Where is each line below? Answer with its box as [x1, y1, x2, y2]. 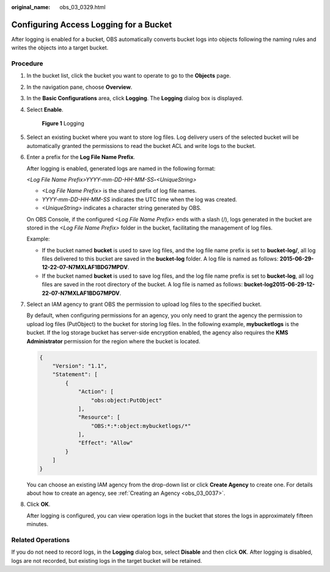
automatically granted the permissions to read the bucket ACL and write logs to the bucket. [26, 142, 256, 149]
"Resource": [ [78, 414, 120, 421]
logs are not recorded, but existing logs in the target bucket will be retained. [11, 557, 202, 564]
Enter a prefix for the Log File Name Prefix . [26, 154, 136, 161]
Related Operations [11, 535, 70, 544]
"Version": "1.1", [52, 362, 108, 370]
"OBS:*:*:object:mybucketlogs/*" [90, 422, 191, 429]
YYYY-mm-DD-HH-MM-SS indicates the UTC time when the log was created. [42, 196, 238, 203]
